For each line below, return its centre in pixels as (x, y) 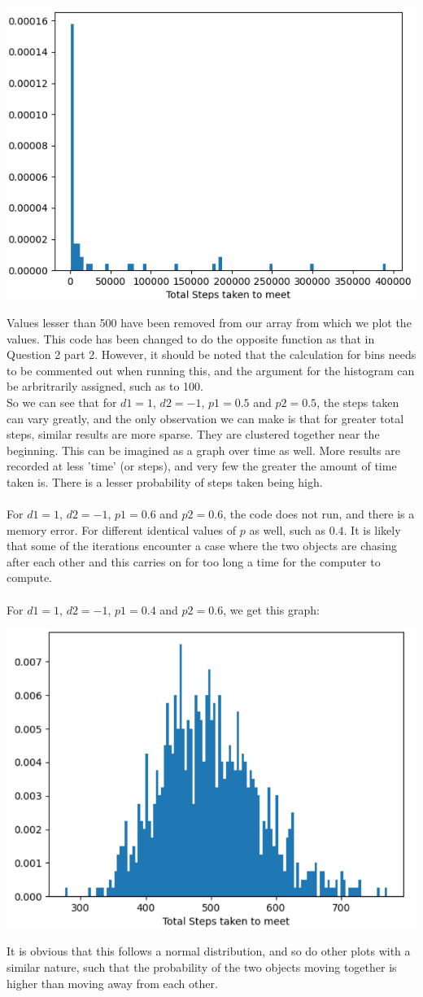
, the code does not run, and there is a (319, 514)
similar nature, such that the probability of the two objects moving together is (202, 966)
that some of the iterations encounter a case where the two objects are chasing (202, 546)
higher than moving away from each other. (112, 983)
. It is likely (372, 529)
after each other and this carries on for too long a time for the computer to (194, 561)
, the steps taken (358, 402)
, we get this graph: (271, 609)
